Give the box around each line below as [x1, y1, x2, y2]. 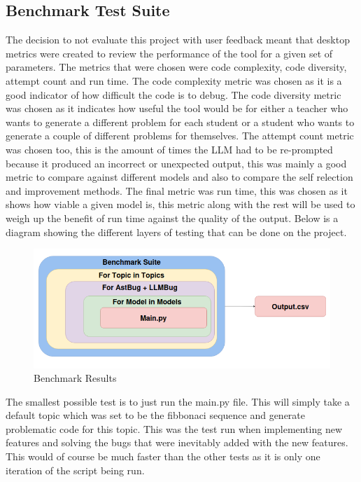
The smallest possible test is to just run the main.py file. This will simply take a [6, 394, 350, 408]
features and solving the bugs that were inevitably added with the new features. [6, 435, 348, 450]
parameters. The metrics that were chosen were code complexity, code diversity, [6, 60, 347, 74]
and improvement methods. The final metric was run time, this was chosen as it [6, 183, 348, 198]
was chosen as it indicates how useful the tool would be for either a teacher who [6, 101, 348, 116]
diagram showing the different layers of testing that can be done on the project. [6, 224, 347, 239]
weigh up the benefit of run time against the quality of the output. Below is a [6, 210, 339, 225]
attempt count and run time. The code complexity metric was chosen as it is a [6, 73, 342, 88]
